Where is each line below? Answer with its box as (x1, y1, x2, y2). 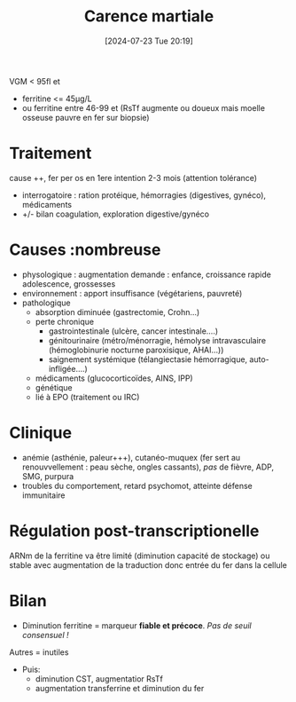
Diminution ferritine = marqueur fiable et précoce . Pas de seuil (21, 619, 252, 631)
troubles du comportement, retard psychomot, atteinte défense (21, 480, 253, 491)
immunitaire (21, 490, 66, 501)
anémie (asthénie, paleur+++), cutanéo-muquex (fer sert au (21, 452, 241, 462)
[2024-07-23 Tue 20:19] (105, 35, 193, 46)
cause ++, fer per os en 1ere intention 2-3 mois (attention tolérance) (9, 172, 258, 183)
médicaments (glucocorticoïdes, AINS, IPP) (35, 373, 193, 383)
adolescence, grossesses (21, 278, 116, 289)
